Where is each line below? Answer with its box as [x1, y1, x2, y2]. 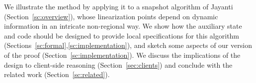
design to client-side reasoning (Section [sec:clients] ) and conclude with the [4, 59, 233, 70]
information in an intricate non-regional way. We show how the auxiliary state [4, 21, 242, 31]
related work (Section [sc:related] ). [4, 69, 110, 80]
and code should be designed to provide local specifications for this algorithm [4, 30, 240, 41]
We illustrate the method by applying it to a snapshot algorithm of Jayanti [4, 1, 233, 11]
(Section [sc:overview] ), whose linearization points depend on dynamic [4, 11, 218, 21]
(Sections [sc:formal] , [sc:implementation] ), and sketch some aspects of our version [4, 40, 252, 50]
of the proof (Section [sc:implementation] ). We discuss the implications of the [4, 49, 241, 60]
